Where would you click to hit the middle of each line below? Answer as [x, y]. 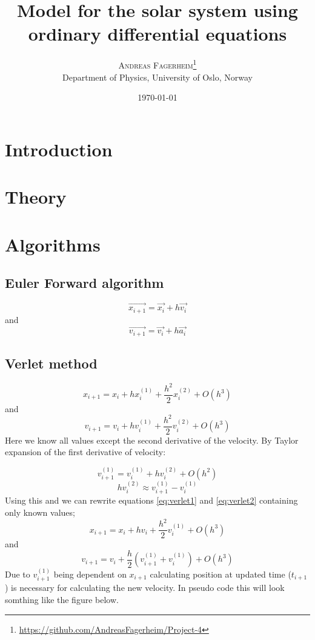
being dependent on [90, 574]
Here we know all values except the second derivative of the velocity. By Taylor [152, 440]
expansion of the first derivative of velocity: [85, 452]
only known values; [40, 512]
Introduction [59, 149]
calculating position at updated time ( [220, 574]
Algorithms [53, 244]
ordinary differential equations [157, 34]
